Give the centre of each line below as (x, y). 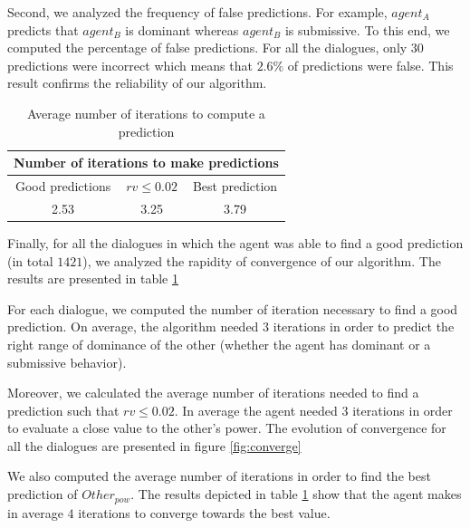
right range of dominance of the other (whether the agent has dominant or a (219, 344)
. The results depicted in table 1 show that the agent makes (296, 494)
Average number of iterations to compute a (146, 113)
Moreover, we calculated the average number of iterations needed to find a (213, 393)
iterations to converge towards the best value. (204, 512)
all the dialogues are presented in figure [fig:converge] (154, 445)
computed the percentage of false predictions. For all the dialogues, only (207, 48)
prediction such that (63, 410)
